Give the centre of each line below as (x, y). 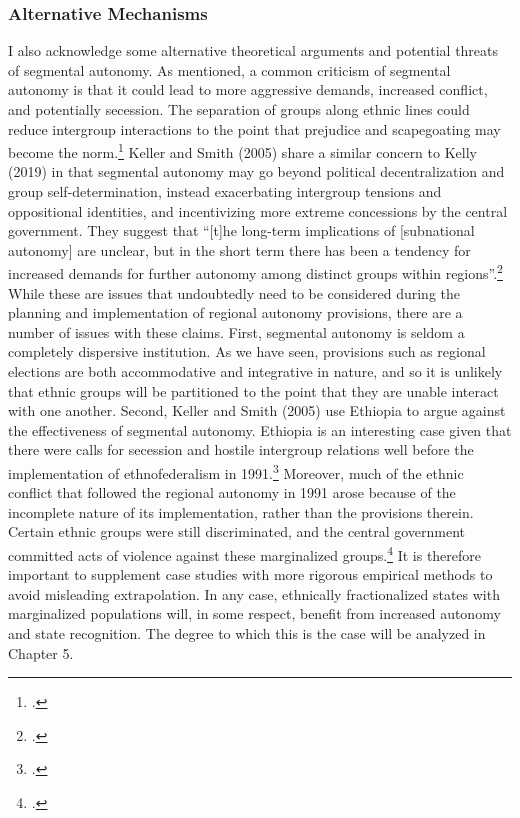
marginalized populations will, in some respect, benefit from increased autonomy (254, 613)
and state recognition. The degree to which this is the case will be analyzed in (247, 633)
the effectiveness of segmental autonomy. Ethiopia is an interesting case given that (260, 429)
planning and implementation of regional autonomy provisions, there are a (235, 312)
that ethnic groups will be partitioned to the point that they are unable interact (253, 390)
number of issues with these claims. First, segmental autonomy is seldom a (236, 331)
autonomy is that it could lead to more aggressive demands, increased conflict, (248, 89)
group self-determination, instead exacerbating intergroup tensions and (225, 191)
